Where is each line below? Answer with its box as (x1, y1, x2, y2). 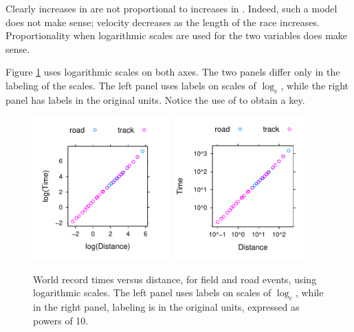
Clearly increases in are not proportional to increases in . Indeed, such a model (5, 1, 338, 15)
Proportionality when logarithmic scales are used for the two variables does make (5, 28, 348, 43)
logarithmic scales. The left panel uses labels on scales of (33, 285, 272, 300)
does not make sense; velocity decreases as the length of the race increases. (5, 14, 320, 29)
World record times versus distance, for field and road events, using (33, 272, 317, 286)
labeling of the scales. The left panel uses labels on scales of (5, 78, 256, 92)
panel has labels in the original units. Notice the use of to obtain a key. (5, 92, 305, 107)
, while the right (280, 78, 349, 92)
